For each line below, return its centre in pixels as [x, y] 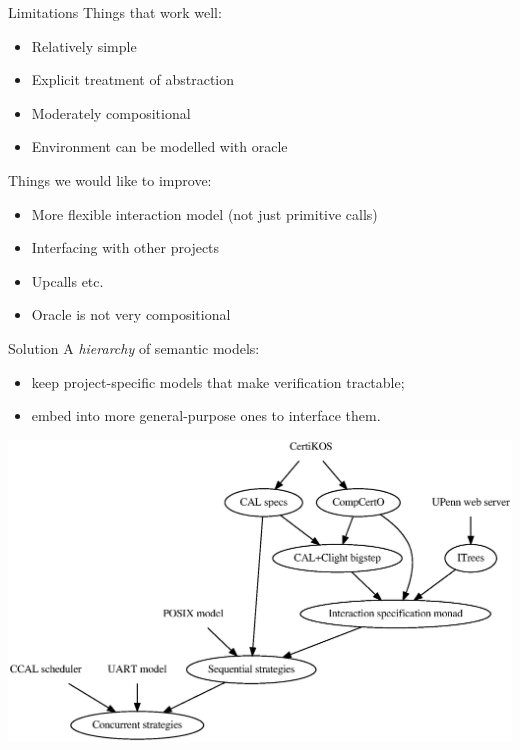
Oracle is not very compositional [131, 314]
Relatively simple [84, 45]
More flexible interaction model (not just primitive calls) [204, 213]
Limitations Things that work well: [115, 12]
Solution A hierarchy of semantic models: [134, 347]
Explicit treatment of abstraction [132, 79]
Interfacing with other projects [125, 247]
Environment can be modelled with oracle [159, 146]
